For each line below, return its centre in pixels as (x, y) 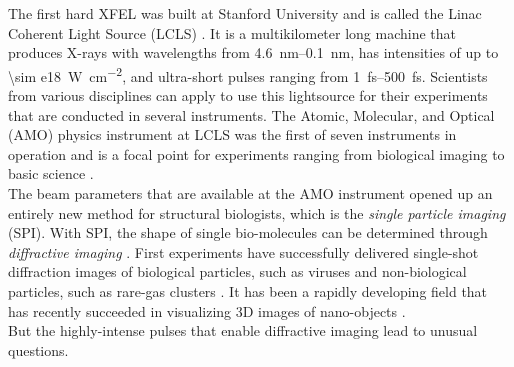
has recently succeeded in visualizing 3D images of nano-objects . (207, 310)
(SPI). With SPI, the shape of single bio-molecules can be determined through (248, 232)
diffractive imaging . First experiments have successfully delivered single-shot (243, 251)
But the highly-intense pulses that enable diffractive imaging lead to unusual (243, 330)
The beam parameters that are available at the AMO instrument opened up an (250, 193)
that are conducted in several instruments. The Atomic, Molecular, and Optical (251, 114)
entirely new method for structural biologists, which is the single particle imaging (257, 212)
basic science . (51, 173)
